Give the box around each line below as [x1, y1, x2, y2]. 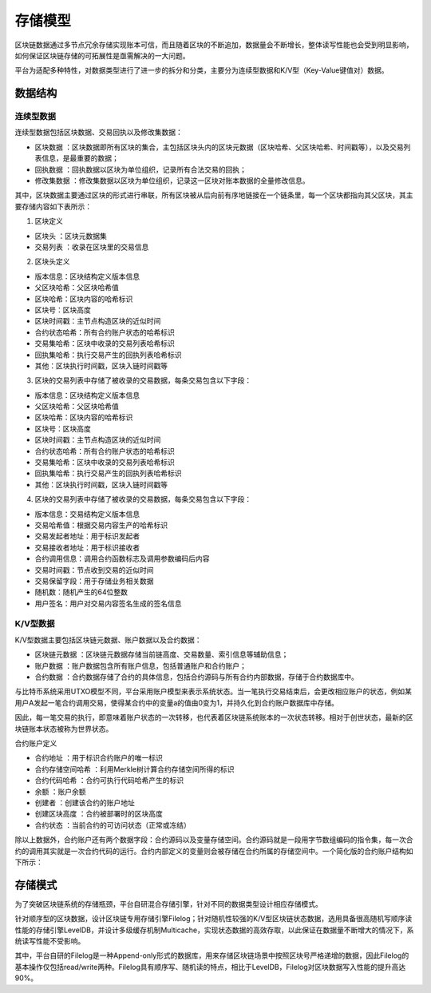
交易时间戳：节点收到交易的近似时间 [34, 565, 154, 574]
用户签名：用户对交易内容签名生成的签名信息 [34, 598, 182, 608]
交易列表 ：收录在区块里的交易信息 [34, 242, 149, 252]
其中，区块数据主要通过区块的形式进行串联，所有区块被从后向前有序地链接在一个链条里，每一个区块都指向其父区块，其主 [14, 190, 413, 200]
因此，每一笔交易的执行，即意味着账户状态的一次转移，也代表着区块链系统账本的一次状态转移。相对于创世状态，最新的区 [14, 713, 413, 722]
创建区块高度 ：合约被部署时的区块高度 [34, 809, 163, 819]
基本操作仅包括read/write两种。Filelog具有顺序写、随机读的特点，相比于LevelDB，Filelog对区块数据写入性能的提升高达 [14, 962, 406, 971]
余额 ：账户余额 [34, 787, 86, 796]
